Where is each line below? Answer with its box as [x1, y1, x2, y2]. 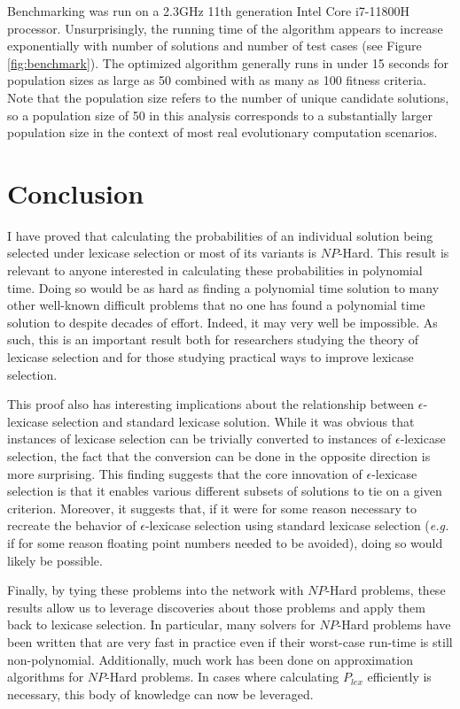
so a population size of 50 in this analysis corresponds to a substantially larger [7, 105, 433, 124]
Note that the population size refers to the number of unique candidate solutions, [7, 88, 449, 106]
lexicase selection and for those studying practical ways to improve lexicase [7, 348, 414, 366]
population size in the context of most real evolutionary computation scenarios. [7, 123, 438, 142]
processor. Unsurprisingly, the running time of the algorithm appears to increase [7, 19, 443, 37]
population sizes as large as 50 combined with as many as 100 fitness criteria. [7, 71, 426, 89]
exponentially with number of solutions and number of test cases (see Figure [7, 36, 422, 55]
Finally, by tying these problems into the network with [7, 581, 304, 599]
